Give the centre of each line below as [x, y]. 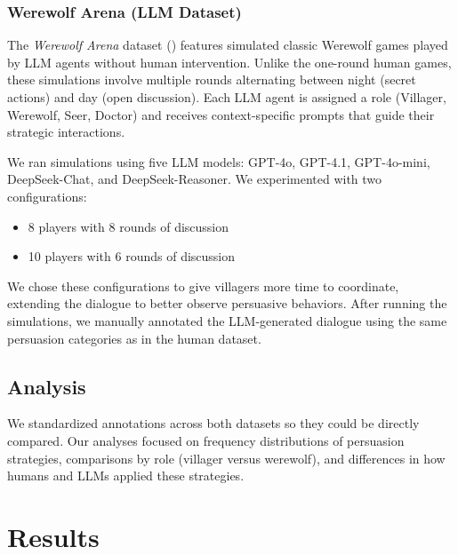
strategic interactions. [66, 132]
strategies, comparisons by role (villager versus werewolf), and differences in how [226, 458]
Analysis [47, 386]
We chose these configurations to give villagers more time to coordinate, [203, 285]
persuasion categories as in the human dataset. [134, 338]
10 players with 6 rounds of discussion [132, 256]
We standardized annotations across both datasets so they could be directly [213, 423]
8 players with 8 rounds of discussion [129, 226]
